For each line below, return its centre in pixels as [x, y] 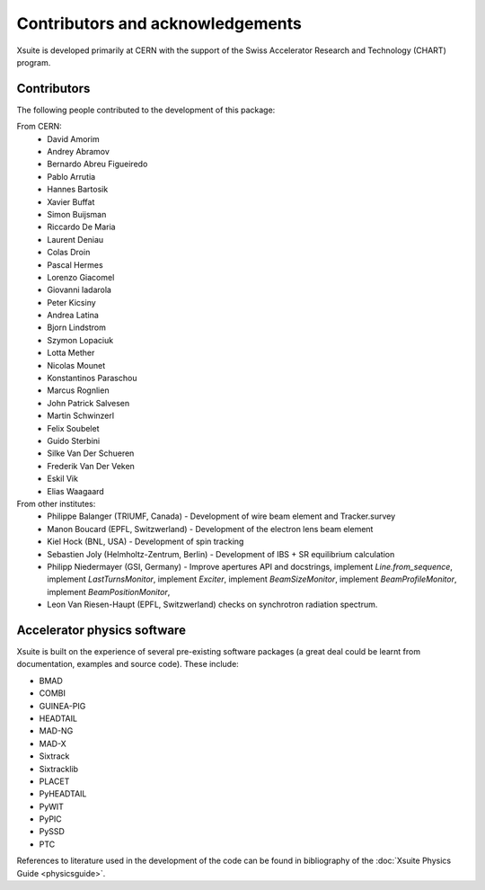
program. [34, 62]
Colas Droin [69, 253]
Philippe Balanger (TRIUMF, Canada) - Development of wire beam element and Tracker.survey [221, 516]
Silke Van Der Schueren [91, 453]
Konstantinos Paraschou [92, 378]
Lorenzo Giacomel [81, 277]
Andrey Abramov [78, 152]
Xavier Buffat [71, 201]
